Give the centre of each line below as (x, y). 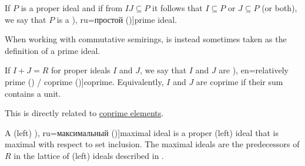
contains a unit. (33, 93)
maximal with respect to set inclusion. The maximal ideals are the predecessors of (152, 144)
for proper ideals (81, 70)
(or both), (279, 8)
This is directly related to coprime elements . (84, 113)
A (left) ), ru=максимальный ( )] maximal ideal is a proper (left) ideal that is (142, 132)
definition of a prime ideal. (53, 50)
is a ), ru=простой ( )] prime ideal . (117, 19)
